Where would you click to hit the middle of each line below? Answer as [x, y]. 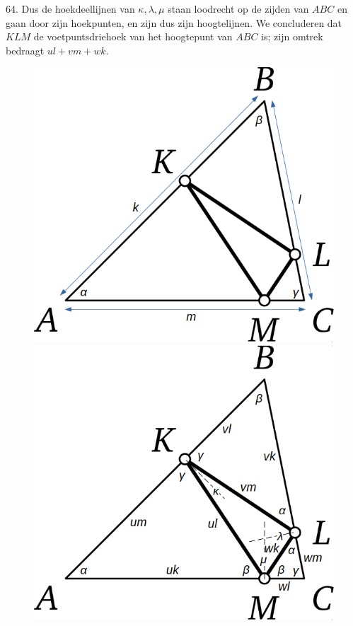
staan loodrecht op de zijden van [238, 8]
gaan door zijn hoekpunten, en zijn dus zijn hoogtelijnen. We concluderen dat [174, 22]
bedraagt [25, 50]
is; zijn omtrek [292, 36]
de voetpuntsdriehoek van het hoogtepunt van [133, 36]
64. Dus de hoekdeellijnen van [70, 8]
